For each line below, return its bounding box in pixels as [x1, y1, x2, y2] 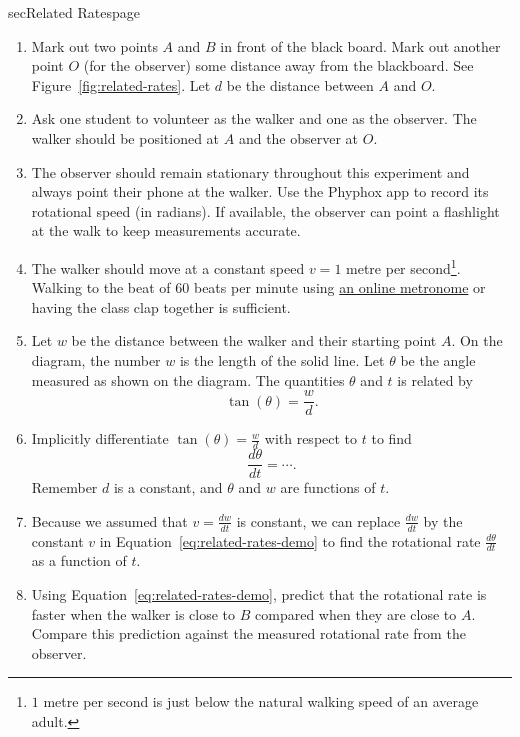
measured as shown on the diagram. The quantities [31, 369, 345, 390]
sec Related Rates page [8, 2, 140, 22]
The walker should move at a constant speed [31, 257, 305, 278]
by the [423, 510, 463, 531]
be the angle [400, 349, 476, 370]
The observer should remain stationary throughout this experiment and [31, 161, 470, 182]
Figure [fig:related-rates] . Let [31, 74, 211, 95]
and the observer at [238, 127, 359, 148]
